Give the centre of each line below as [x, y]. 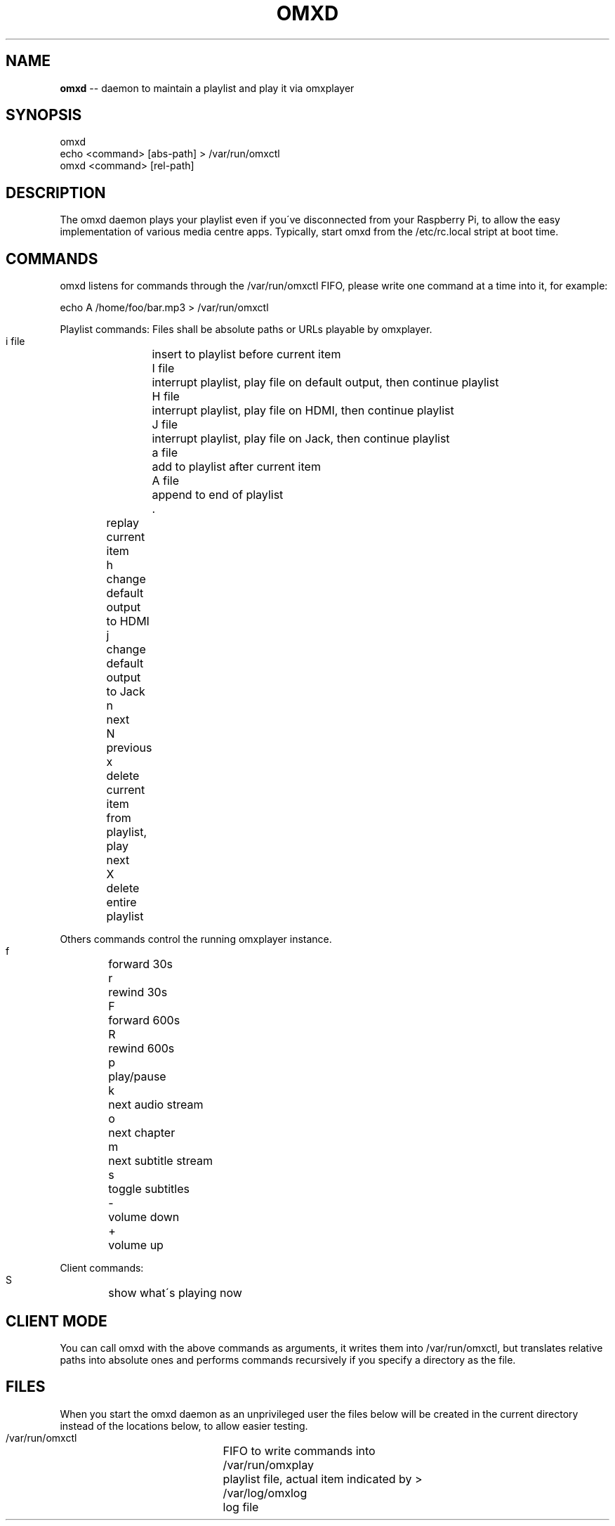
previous [129, 748]
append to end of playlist [218, 495]
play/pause [137, 1077]
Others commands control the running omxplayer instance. [196, 939]
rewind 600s [141, 1049]
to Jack [126, 692]
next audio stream [156, 1105]
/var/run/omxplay [268, 1465]
